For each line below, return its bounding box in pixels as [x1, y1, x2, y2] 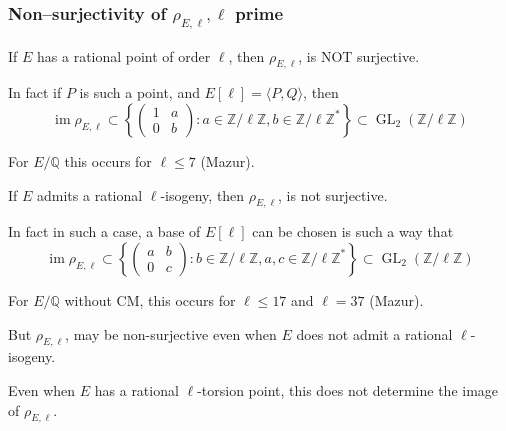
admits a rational [37, 184, 143, 205]
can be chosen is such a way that [252, 221, 454, 242]
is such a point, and [79, 82, 200, 103]
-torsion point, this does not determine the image [197, 379, 499, 400]
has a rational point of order [37, 45, 211, 66]
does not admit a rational [296, 323, 453, 344]
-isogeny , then [160, 184, 245, 205]
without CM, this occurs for [64, 289, 236, 310]
